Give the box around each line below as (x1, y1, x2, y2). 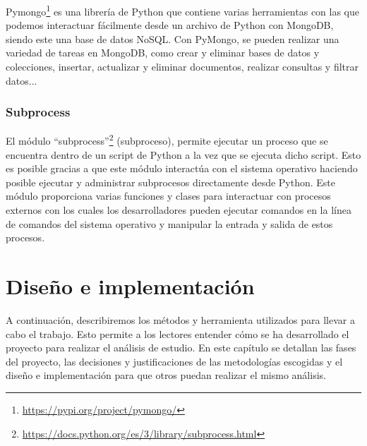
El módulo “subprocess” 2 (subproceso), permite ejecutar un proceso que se (6, 131, 328, 148)
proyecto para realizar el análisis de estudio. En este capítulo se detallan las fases (6, 340, 356, 355)
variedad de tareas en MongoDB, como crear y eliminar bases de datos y (6, 45, 320, 60)
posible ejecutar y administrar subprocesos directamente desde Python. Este (6, 174, 336, 189)
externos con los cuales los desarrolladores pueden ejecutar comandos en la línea (6, 203, 351, 217)
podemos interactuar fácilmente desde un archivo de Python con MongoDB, (6, 18, 334, 32)
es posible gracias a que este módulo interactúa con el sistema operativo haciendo (6, 161, 358, 176)
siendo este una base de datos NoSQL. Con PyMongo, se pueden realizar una (6, 31, 339, 46)
